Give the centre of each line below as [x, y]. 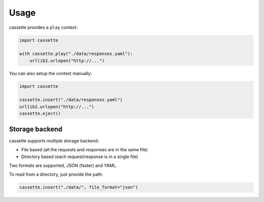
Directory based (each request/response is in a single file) [80, 157]
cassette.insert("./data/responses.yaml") [71, 100]
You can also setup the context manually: [51, 73]
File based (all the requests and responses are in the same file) [85, 150]
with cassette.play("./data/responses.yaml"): [76, 54]
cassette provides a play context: [44, 27]
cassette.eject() [40, 114]
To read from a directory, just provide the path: [56, 174]
